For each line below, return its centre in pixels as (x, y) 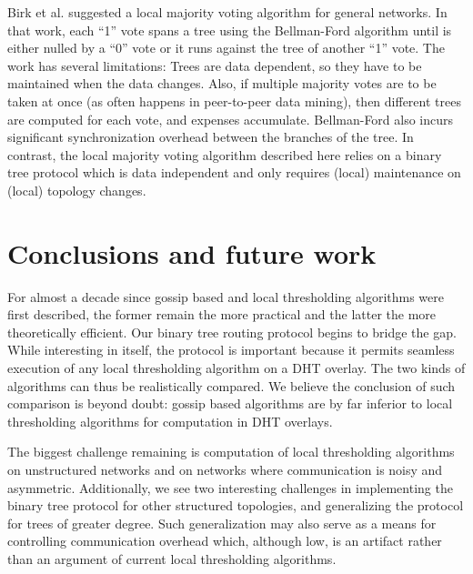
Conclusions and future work (192, 252)
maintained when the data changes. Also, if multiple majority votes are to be (222, 83)
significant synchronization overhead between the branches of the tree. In (211, 137)
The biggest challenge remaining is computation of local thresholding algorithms (231, 452)
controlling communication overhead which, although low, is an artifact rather (225, 541)
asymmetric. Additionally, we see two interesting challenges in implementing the (230, 487)
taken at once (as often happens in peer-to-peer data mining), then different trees (234, 101)
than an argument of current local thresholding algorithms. (172, 558)
